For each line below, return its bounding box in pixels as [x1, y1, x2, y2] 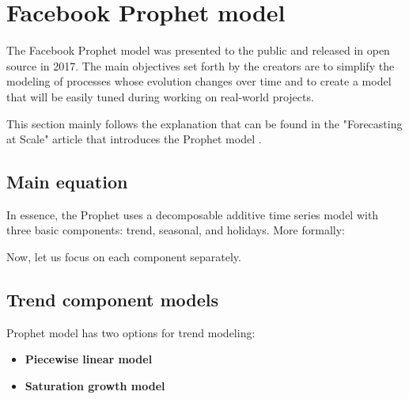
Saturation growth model [25, 378, 165, 394]
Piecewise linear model [25, 351, 153, 367]
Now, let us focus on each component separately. [6, 249, 241, 265]
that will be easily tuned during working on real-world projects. [6, 88, 314, 104]
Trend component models [6, 287, 219, 312]
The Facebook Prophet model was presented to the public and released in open [6, 42, 390, 59]
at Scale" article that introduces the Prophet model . [6, 131, 262, 147]
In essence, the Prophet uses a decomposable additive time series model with [6, 206, 379, 222]
